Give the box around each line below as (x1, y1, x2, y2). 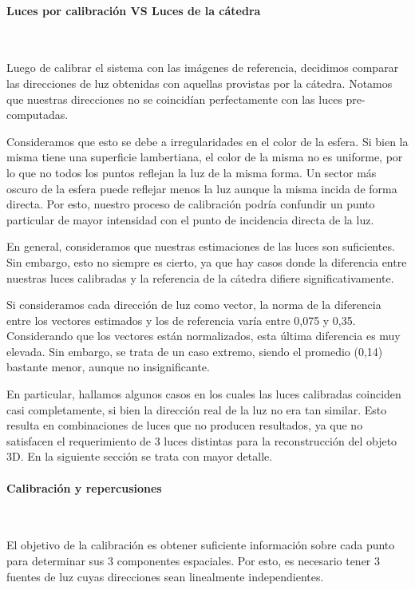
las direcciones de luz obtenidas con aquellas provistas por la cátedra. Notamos (6, 74, 393, 91)
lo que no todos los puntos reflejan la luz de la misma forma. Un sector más (6, 164, 377, 180)
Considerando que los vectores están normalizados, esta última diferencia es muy (6, 327, 401, 344)
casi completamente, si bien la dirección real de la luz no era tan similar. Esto (6, 401, 387, 418)
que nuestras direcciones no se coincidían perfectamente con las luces (6, 90, 342, 107)
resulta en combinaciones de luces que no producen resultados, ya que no (6, 417, 363, 434)
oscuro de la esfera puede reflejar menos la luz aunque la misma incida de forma (6, 180, 397, 196)
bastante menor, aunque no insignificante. (6, 358, 210, 375)
